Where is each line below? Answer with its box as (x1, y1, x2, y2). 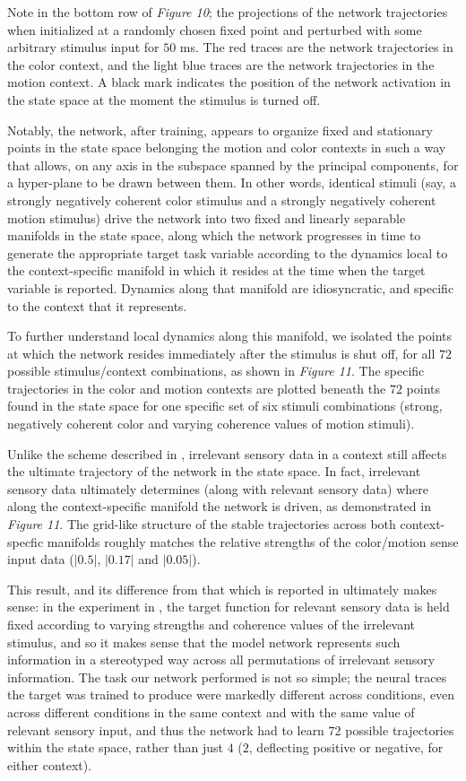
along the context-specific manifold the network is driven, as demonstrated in (7, 497, 431, 516)
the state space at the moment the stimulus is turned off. (7, 90, 321, 108)
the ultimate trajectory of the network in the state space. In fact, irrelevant (7, 462, 421, 481)
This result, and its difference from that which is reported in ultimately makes (7, 579, 437, 598)
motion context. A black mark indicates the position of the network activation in (7, 73, 451, 91)
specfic (7, 532, 44, 551)
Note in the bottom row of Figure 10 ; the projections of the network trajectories (7, 3, 448, 21)
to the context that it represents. (7, 296, 187, 315)
